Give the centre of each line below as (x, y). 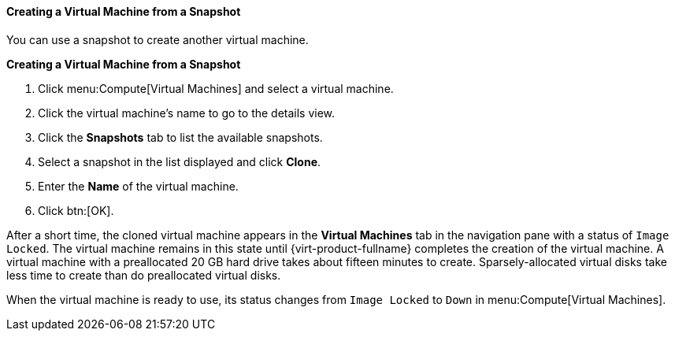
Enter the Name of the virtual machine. (138, 186)
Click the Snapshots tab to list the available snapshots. (180, 137)
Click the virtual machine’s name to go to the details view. (187, 113)
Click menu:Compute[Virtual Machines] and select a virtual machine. (216, 88)
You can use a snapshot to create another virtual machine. (158, 39)
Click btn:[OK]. (76, 210)
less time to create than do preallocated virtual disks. (144, 275)
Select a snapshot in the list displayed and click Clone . (180, 161)
